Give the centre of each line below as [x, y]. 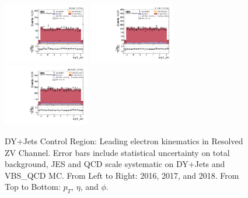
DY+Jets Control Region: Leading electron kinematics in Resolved [124, 140]
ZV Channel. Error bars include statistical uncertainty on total [117, 152]
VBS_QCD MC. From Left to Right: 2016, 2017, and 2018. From [122, 175]
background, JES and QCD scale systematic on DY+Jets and [115, 164]
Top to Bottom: [33, 187]
